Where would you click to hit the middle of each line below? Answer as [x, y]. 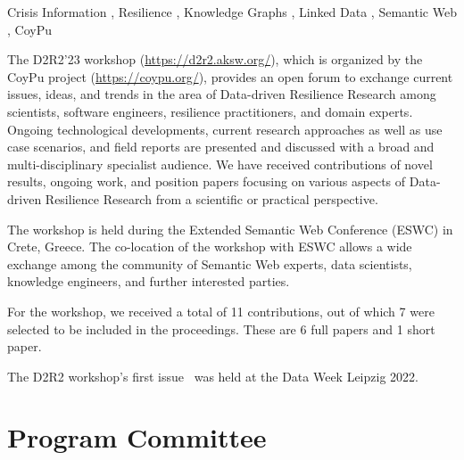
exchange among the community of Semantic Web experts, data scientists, [210, 263]
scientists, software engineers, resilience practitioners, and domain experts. [210, 111]
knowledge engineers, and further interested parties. [149, 281]
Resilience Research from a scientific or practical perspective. [211, 198]
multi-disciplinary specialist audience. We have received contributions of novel [220, 164]
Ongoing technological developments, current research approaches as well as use [225, 129]
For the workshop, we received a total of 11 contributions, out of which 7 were [221, 311]
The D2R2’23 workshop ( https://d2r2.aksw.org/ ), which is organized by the [215, 59]
